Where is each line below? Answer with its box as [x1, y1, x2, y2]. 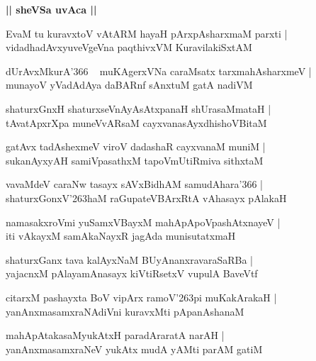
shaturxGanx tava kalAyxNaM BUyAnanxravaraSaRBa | [6, 252, 253, 267]
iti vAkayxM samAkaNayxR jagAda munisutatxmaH [6, 228, 236, 243]
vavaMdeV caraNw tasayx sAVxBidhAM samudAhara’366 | [6, 177, 263, 191]
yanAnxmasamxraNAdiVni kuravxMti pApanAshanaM [6, 304, 244, 318]
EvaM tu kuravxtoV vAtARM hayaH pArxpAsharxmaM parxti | [6, 26, 288, 40]
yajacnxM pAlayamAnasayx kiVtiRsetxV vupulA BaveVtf [6, 266, 258, 281]
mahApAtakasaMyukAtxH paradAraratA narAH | [6, 328, 225, 343]
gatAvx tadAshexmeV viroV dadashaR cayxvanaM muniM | [6, 139, 266, 154]
